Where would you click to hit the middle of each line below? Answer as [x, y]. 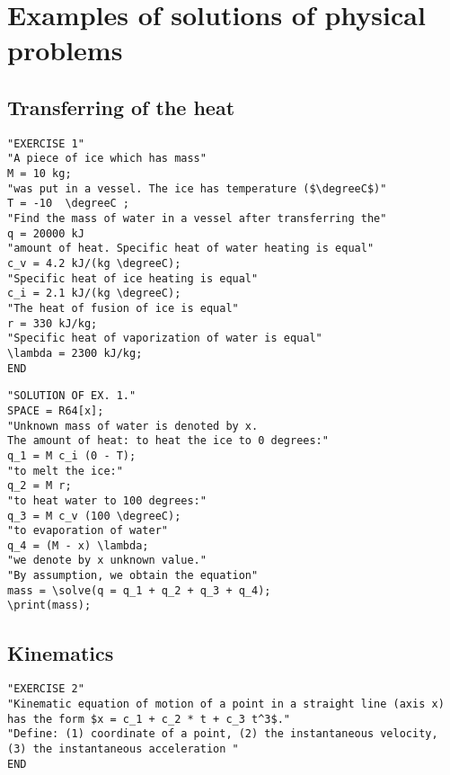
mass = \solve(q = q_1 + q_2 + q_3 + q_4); [139, 590]
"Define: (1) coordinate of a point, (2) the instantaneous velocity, [223, 734]
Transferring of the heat [121, 107]
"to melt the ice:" [65, 471]
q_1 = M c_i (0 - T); [72, 455]
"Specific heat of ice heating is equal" [133, 278]
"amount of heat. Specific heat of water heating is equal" [191, 249]
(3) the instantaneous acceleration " [123, 748]
